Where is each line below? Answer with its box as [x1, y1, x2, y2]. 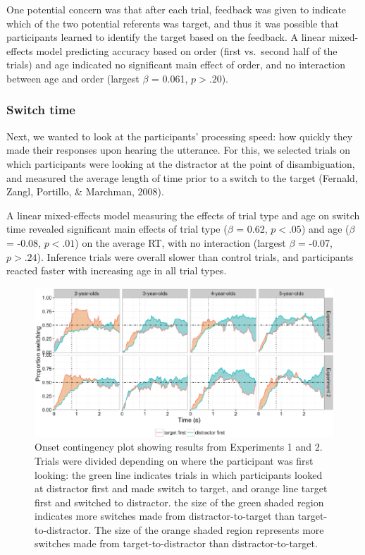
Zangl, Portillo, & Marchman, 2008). [6, 184, 164, 199]
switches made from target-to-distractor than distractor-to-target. [35, 536, 318, 551]
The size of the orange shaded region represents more [94, 522, 324, 537]
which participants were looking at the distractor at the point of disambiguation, [6, 156, 355, 171]
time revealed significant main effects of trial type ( [6, 221, 228, 236]
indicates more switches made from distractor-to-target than [35, 508, 295, 523]
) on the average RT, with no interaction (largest [75, 235, 286, 250]
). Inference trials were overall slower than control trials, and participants [37, 249, 354, 264]
